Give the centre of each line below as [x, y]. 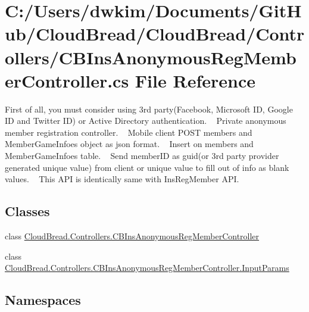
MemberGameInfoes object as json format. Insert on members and [129, 144]
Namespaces [43, 300]
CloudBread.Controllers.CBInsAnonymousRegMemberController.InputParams [147, 268]
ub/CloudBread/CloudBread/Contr [155, 34]
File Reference [195, 80]
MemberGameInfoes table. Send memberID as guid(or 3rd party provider [142, 156]
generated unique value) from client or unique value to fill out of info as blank [147, 167]
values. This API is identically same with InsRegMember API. [122, 179]
